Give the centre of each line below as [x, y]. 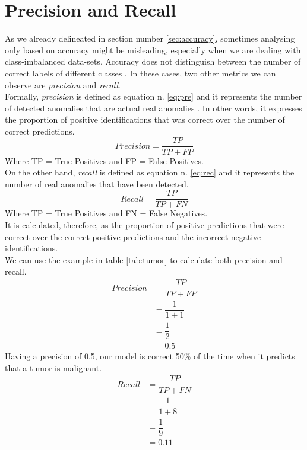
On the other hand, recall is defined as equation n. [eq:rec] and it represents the [150, 172]
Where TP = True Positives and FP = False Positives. [104, 160]
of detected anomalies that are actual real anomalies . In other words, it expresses [153, 108]
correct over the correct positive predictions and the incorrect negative [133, 236]
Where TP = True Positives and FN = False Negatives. [106, 213]
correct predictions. [40, 131]
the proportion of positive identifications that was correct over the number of [145, 119]
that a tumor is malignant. [53, 367]
